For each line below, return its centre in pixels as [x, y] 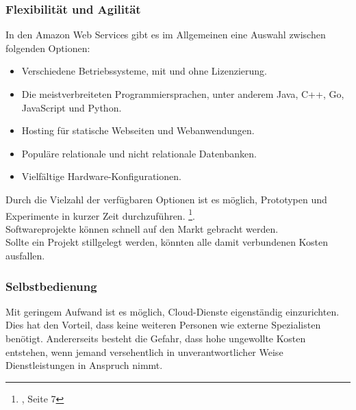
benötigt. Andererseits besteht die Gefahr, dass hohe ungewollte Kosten [156, 338]
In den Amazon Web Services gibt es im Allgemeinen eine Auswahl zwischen [166, 35]
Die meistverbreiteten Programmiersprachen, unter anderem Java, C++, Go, [183, 94]
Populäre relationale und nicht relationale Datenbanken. [139, 153]
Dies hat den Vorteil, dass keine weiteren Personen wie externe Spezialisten [163, 325]
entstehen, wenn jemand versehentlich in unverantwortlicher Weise [144, 351]
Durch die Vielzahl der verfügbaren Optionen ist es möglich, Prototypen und [166, 199]
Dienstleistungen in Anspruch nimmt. [84, 365]
